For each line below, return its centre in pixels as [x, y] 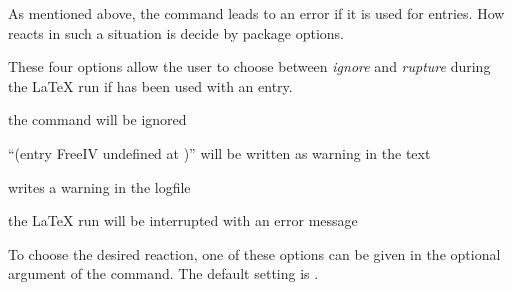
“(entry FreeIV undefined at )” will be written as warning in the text [219, 152]
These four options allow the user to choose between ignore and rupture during [249, 66]
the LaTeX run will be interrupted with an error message [183, 220]
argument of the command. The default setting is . [163, 273]
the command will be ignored [97, 119]
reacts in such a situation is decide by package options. [176, 32]
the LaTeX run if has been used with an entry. [150, 85]
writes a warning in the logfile [99, 186]
